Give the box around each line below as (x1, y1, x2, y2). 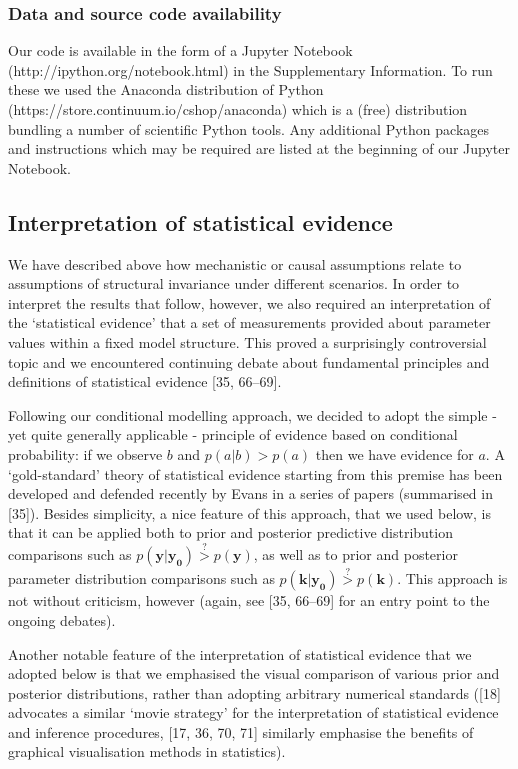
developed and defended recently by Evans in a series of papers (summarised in (8, 483, 493, 504)
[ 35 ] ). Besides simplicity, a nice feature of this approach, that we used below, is (8, 502, 491, 523)
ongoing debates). (8, 609, 116, 630)
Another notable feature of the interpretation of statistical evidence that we (8, 643, 472, 664)
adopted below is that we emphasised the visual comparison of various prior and (8, 663, 500, 684)
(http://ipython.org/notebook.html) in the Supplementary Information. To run (8, 59, 493, 80)
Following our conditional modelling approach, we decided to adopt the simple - (8, 404, 497, 425)
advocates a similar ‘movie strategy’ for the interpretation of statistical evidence (8, 702, 499, 723)
